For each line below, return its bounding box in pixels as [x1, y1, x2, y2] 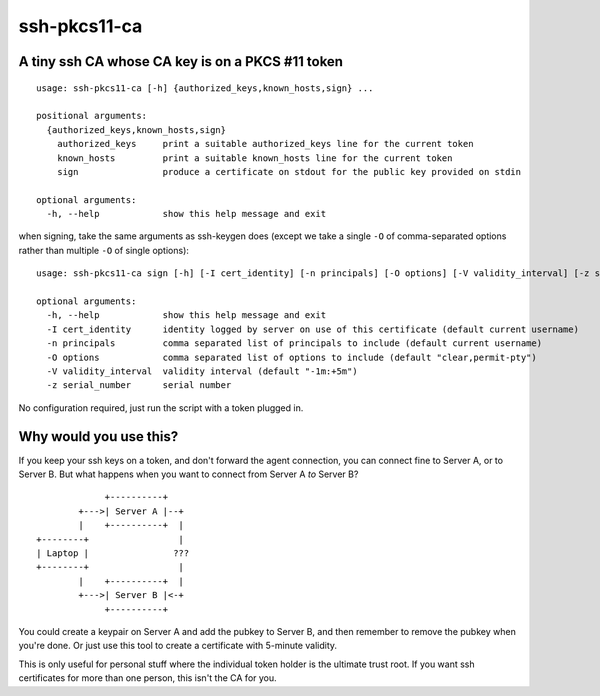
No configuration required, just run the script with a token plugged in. [18, 401, 304, 414]
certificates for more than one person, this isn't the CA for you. [18, 672, 277, 684]
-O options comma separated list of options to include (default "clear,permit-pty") [46, 351, 537, 363]
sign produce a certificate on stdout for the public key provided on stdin [56, 166, 522, 177]
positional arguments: [36, 110, 148, 122]
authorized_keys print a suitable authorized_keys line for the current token [56, 138, 474, 150]
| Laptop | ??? [36, 548, 190, 559]
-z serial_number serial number [46, 380, 232, 391]
